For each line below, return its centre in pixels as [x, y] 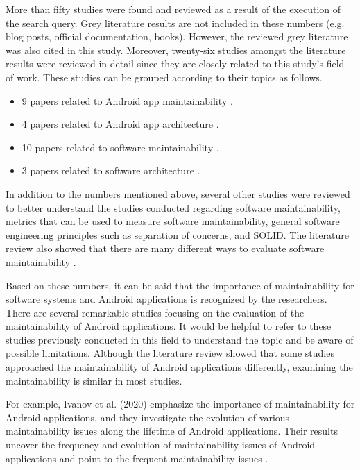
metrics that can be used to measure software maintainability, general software [173, 221]
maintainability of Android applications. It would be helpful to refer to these [169, 326]
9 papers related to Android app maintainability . [127, 100]
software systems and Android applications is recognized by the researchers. [166, 299]
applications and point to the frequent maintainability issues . [137, 458]
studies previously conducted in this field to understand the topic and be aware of [180, 339]
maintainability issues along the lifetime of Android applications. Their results [172, 431]
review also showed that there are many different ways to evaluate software [165, 248]
